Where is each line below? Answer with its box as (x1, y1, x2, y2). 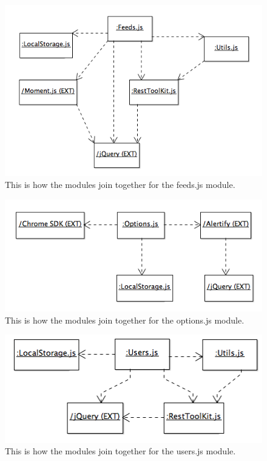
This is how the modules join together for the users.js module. (5, 445, 236, 457)
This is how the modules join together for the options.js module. (5, 313, 245, 326)
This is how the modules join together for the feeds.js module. (5, 178, 235, 190)
